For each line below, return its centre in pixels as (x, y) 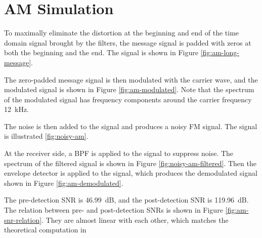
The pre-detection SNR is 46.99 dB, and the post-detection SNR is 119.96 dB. (126, 200)
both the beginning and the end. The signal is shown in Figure (101, 52)
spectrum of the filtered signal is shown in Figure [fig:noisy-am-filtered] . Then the (130, 163)
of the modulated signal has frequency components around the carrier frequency (128, 99)
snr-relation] (23, 220)
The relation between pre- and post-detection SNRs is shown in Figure (114, 210)
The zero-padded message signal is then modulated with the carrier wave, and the (131, 79)
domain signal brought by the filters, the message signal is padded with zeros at (128, 42)
